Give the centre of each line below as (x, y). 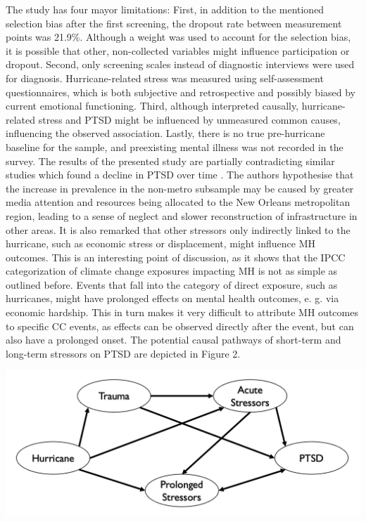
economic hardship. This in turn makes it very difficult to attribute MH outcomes (182, 312)
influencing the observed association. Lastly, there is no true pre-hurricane (165, 133)
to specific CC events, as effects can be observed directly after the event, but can (180, 326)
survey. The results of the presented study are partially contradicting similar (170, 161)
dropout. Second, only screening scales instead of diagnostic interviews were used (180, 64)
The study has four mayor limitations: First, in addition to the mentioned (165, 9)
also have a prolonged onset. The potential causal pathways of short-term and (173, 340)
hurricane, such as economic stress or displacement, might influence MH (161, 243)
